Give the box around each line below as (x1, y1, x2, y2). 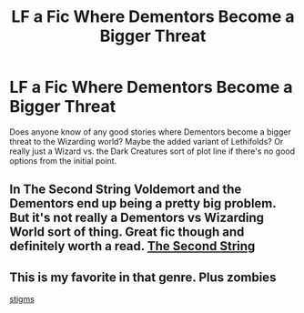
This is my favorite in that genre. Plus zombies (9, 269, 277, 285)
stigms (9, 294, 35, 305)
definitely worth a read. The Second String (9, 238, 256, 254)
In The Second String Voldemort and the (9, 182, 242, 197)
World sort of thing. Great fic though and (9, 225, 245, 240)
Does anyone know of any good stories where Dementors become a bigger (9, 126, 291, 137)
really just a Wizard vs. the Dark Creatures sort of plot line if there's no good (9, 146, 296, 156)
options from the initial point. (9, 155, 117, 166)
